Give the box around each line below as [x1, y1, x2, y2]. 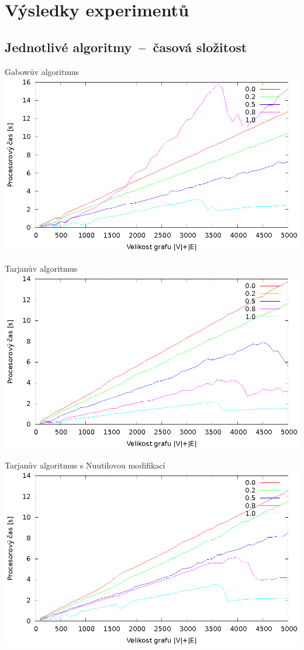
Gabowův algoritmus [5, 65, 80, 77]
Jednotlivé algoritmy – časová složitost [5, 37, 247, 56]
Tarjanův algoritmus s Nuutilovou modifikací [5, 459, 165, 471]
